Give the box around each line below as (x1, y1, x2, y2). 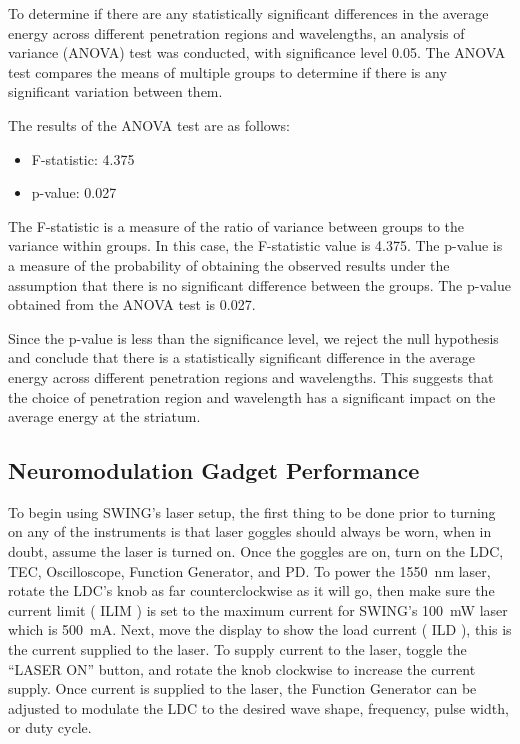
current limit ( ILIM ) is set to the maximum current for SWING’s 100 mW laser (8, 599, 508, 620)
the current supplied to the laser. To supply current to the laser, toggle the (8, 639, 467, 660)
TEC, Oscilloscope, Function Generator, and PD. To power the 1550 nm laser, (8, 560, 491, 581)
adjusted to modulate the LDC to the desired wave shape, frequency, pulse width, (8, 697, 509, 718)
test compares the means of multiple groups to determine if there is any (8, 61, 447, 82)
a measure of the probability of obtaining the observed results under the (8, 254, 450, 275)
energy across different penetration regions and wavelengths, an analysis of (8, 22, 465, 43)
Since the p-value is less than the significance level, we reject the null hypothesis (8, 327, 499, 348)
